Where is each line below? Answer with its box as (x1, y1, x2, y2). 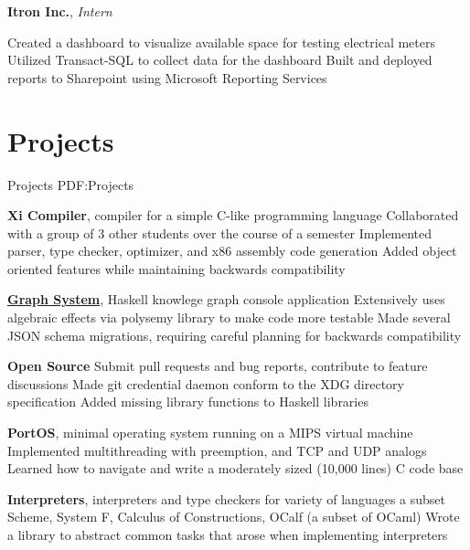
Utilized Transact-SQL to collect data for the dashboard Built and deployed (7, 50, 433, 69)
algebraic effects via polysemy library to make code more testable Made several (7, 308, 451, 327)
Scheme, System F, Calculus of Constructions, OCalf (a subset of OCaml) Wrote (7, 507, 460, 526)
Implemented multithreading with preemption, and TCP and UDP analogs (7, 440, 427, 460)
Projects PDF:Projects (7, 175, 134, 194)
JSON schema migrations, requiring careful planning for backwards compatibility (7, 325, 462, 344)
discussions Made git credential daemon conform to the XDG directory (7, 374, 404, 393)
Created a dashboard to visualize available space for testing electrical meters (7, 32, 435, 51)
